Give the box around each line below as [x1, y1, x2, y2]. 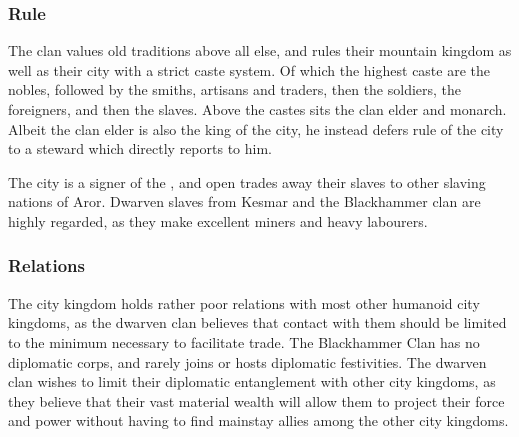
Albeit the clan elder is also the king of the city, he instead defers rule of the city [8, 118, 504, 139]
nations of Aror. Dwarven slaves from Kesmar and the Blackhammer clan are [8, 191, 481, 212]
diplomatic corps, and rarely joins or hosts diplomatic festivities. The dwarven [8, 351, 487, 372]
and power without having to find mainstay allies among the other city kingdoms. [8, 410, 509, 431]
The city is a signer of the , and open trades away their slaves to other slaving [8, 171, 486, 192]
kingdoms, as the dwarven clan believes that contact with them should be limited [8, 312, 507, 333]
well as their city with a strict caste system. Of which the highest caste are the [8, 59, 491, 80]
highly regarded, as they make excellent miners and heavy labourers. [8, 210, 428, 231]
